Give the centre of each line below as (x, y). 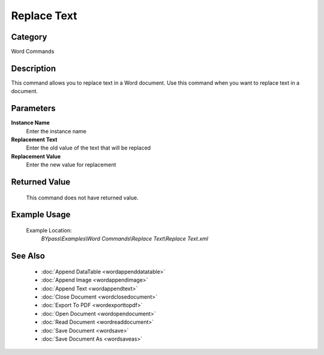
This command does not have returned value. (82, 198)
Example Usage (41, 215)
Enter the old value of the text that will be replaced (88, 148)
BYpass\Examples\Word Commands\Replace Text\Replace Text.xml (124, 239)
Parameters (33, 108)
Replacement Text (34, 140)
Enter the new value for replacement (71, 165)
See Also (28, 256)
